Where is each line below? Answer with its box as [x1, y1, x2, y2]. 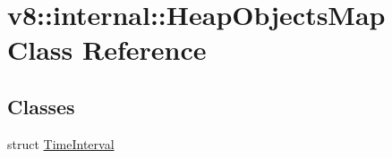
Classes [7, 92, 75, 120]
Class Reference [7, 31, 207, 68]
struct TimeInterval [7, 134, 115, 153]
